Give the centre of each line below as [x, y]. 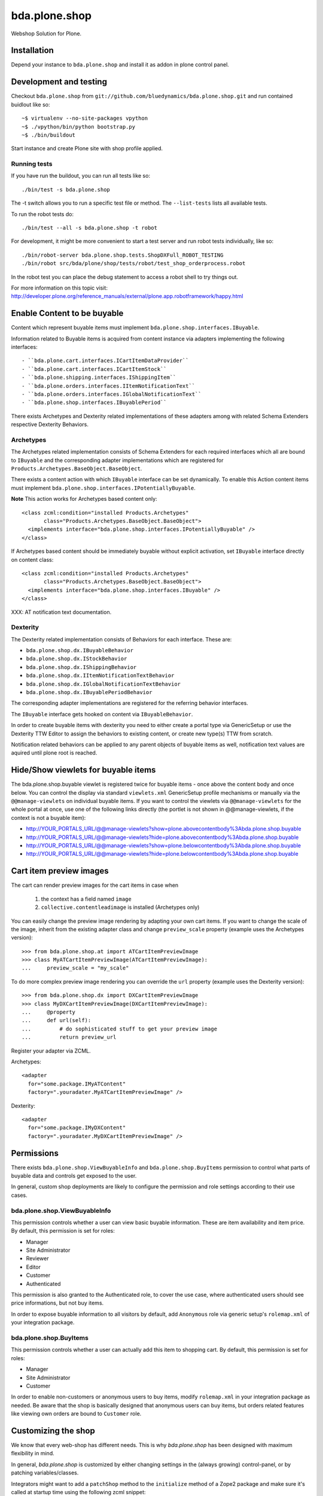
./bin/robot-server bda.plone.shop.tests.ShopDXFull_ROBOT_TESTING [123, 255]
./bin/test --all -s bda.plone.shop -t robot [90, 228]
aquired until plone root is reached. [54, 753]
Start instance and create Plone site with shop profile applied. [87, 148]
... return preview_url [69, 1037]
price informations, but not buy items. [57, 1303]
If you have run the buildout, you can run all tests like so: [81, 176]
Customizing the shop [53, 1430]
